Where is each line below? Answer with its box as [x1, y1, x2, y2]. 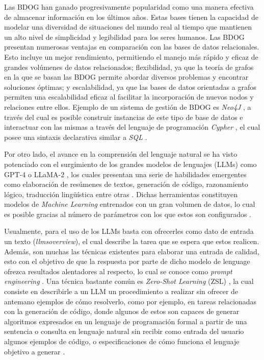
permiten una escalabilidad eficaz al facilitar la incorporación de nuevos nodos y [4, 91, 254, 102]
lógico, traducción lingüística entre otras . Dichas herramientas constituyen [4, 188, 238, 199]
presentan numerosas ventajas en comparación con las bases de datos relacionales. [4, 41, 259, 52]
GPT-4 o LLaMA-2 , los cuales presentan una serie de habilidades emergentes [4, 169, 247, 179]
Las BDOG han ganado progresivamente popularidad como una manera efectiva [4, 2, 254, 12]
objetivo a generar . [4, 346, 65, 356]
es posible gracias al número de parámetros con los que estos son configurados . [4, 208, 252, 219]
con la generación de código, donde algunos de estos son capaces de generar [4, 306, 240, 317]
